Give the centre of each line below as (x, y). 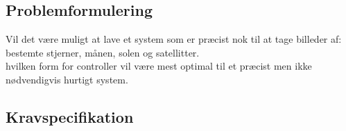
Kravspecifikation (70, 116)
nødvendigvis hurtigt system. (67, 79)
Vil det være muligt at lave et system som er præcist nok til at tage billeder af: (174, 39)
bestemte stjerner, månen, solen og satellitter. (103, 52)
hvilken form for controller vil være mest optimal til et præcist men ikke (159, 66)
